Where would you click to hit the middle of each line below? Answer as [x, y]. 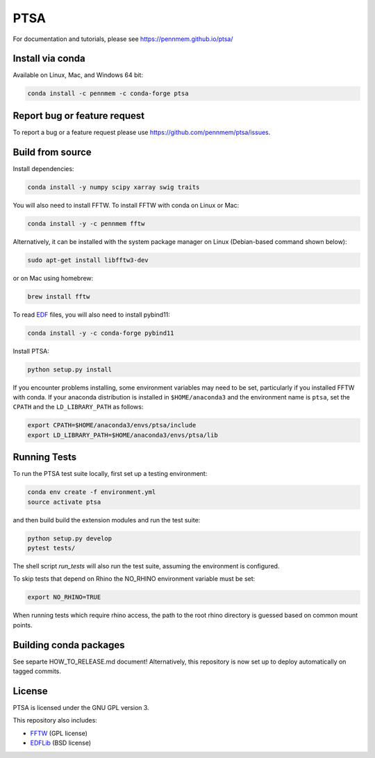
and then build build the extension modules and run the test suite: [107, 520]
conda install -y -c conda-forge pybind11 [101, 333]
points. [23, 625]
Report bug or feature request [79, 116]
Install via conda [49, 59]
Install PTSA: [31, 351]
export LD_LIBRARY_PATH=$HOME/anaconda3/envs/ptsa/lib [123, 435]
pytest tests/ [51, 548]
